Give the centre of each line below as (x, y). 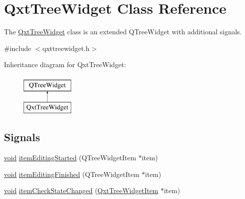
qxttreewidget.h (66, 48)
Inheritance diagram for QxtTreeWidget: (65, 64)
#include (18, 48)
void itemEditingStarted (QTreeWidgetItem (70, 158)
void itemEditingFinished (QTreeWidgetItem (72, 174)
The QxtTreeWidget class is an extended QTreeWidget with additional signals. (123, 32)
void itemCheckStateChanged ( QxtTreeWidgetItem (81, 190)
